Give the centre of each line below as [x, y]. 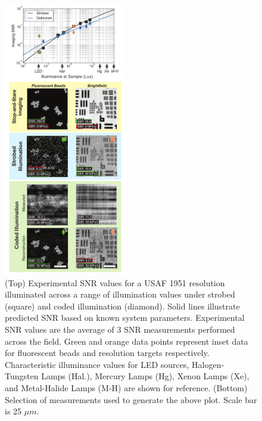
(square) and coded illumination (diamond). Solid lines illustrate [122, 306]
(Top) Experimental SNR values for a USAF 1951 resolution [115, 282]
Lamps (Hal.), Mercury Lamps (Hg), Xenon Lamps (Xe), [145, 376]
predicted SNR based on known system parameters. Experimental [125, 318]
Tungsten [22, 376]
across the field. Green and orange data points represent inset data [127, 341]
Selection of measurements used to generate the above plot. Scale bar [131, 399]
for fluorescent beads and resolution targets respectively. [107, 353]
